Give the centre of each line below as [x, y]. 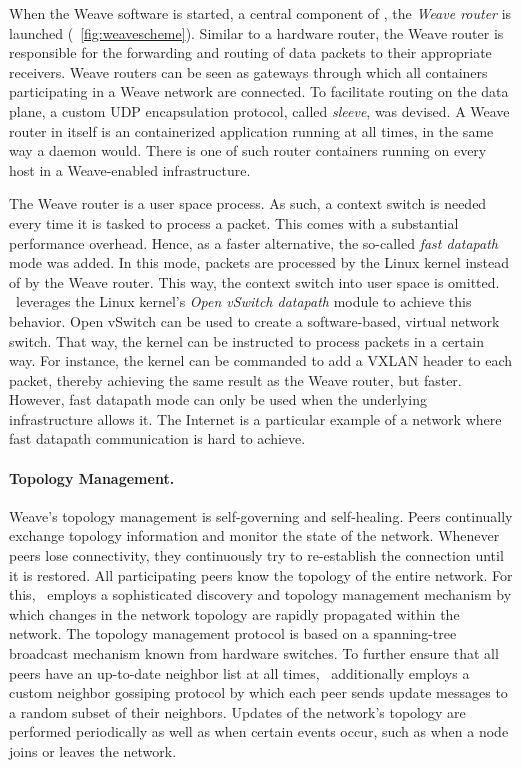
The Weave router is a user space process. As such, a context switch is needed [248, 203]
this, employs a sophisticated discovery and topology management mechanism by [260, 594]
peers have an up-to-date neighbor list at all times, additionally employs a [239, 672]
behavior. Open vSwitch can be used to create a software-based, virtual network [254, 320]
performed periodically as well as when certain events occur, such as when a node [259, 731]
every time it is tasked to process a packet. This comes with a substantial [234, 222]
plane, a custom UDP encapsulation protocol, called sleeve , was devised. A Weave [259, 110]
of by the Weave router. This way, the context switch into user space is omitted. [254, 281]
